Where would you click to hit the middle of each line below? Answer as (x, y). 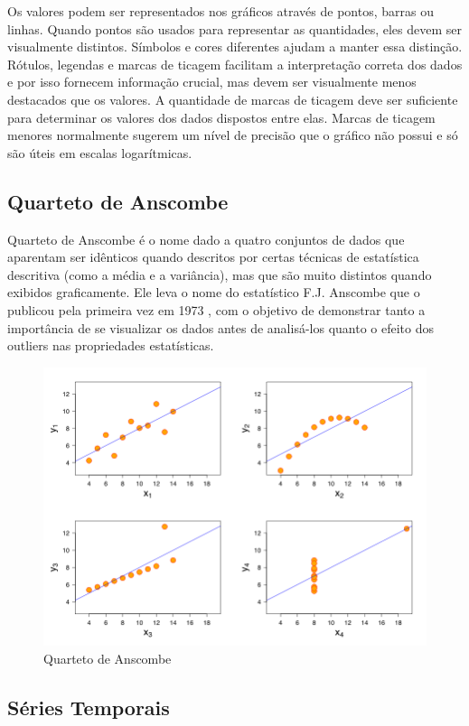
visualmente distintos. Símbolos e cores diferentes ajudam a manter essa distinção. (235, 47)
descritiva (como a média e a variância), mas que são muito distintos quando (220, 274)
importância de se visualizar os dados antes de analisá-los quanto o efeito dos (220, 327)
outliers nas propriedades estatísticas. (111, 345)
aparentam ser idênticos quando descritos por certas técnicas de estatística (213, 257)
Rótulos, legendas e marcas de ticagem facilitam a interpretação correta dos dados (235, 64)
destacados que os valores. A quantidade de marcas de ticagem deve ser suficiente (233, 99)
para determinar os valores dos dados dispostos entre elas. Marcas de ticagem (221, 117)
